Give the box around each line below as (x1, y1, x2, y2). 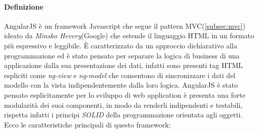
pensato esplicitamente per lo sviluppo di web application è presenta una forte (4, 89, 245, 100)
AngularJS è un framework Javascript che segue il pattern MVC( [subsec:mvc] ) (4, 20, 245, 31)
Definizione (4, 1, 44, 12)
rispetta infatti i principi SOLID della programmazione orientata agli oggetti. (4, 109, 243, 120)
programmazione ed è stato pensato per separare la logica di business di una (4, 50, 240, 60)
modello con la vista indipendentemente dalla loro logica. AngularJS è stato (4, 80, 238, 90)
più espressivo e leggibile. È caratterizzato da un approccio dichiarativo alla (4, 40, 237, 50)
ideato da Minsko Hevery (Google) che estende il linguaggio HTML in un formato (4, 30, 254, 41)
